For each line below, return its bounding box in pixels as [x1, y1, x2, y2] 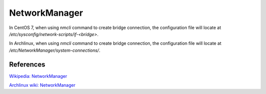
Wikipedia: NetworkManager [9, 73, 67, 79]
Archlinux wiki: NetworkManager [9, 82, 76, 88]
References [9, 60, 45, 68]
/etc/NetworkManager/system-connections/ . [9, 47, 100, 53]
